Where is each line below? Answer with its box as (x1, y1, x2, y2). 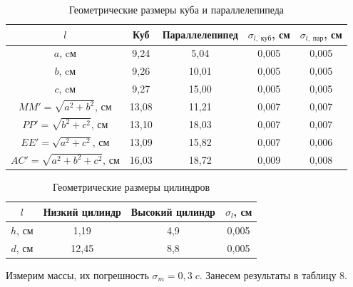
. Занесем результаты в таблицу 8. (199, 267, 347, 282)
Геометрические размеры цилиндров (52, 179, 210, 194)
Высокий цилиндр (131, 204, 215, 219)
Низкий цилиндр (43, 204, 121, 219)
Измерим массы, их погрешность (6, 267, 149, 282)
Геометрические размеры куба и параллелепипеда (68, 2, 285, 16)
